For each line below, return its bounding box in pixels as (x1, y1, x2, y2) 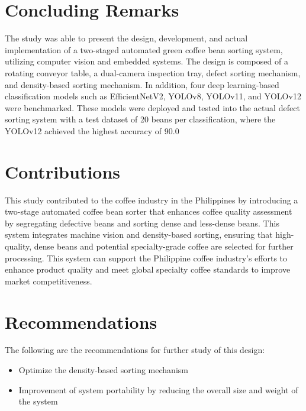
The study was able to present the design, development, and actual (5, 32, 248, 44)
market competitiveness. (5, 274, 92, 287)
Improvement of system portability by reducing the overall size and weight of (18, 383, 298, 396)
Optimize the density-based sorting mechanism (18, 364, 188, 376)
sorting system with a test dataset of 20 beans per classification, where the (5, 113, 276, 125)
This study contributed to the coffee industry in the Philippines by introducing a (5, 193, 298, 206)
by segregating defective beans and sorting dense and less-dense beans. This (5, 216, 279, 229)
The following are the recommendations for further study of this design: (5, 344, 265, 356)
